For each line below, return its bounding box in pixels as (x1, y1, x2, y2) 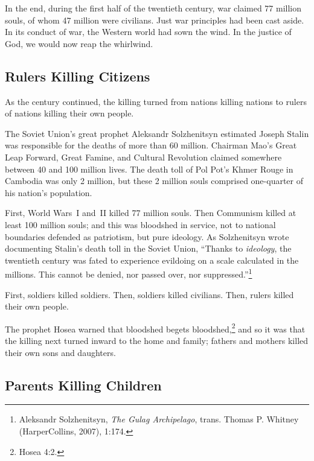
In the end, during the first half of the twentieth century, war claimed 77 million (5, 2, 302, 14)
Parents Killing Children (5, 375, 162, 394)
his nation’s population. (5, 186, 92, 199)
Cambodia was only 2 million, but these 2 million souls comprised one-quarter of (5, 174, 304, 187)
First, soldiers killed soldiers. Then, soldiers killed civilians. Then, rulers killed (5, 288, 294, 300)
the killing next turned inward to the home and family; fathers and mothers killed (5, 334, 309, 346)
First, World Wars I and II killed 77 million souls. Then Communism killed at (5, 206, 296, 219)
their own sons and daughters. (5, 346, 116, 358)
